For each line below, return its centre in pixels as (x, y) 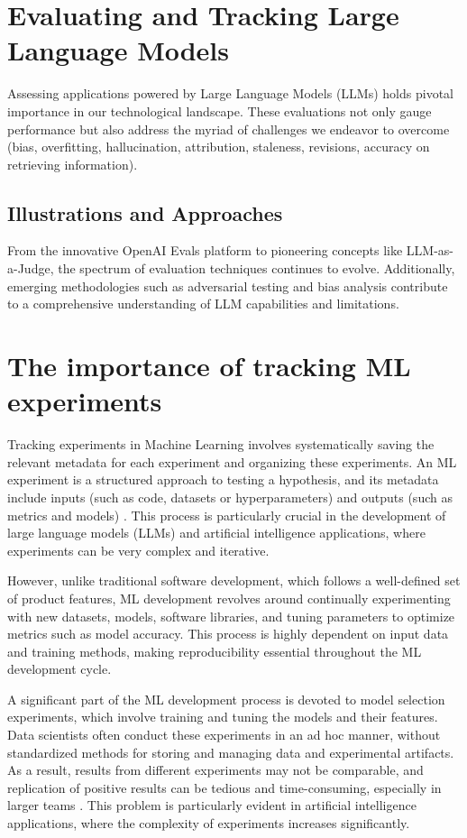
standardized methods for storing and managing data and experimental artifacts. (231, 752)
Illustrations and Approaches (145, 212)
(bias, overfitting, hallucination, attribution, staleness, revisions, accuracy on (219, 147)
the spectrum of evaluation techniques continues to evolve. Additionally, (256, 268)
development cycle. (60, 669)
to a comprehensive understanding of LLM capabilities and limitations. (203, 304)
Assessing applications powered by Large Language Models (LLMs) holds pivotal (230, 93)
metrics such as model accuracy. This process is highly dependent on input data (228, 634)
